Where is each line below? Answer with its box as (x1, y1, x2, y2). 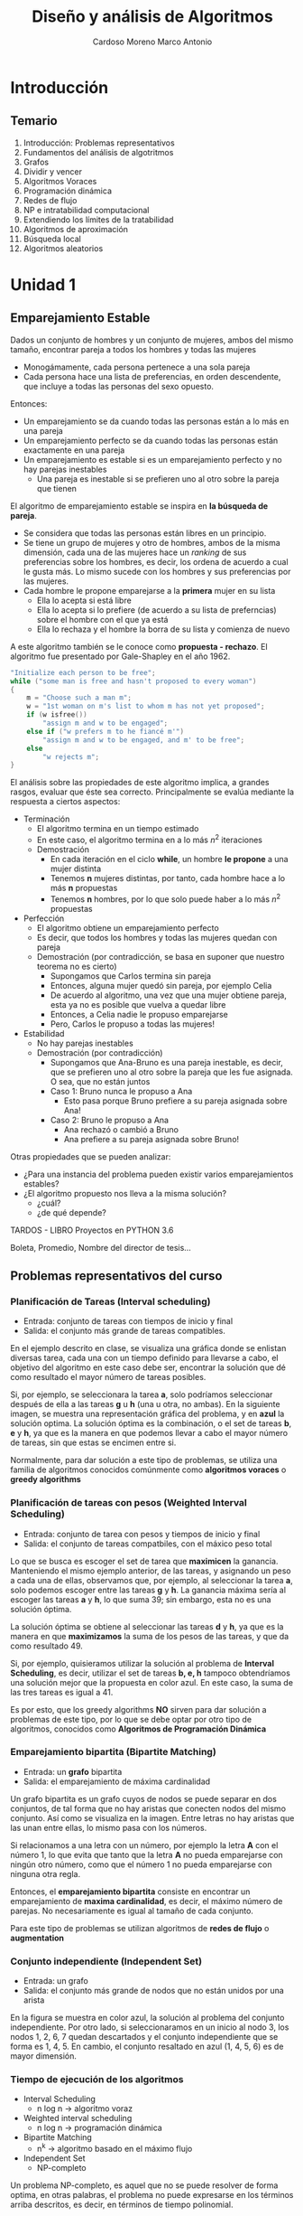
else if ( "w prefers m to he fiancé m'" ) (26, 727, 184, 736)
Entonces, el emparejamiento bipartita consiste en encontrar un (10, 1886, 251, 1897)
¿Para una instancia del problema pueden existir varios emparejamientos (23, 1169, 294, 1179)
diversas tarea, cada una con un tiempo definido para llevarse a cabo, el (10, 1353, 279, 1364)
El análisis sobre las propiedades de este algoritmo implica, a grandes (10, 777, 270, 788)
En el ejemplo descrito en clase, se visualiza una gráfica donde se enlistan (10, 1343, 287, 1354)
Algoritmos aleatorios (23, 242, 104, 254)
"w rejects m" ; (42, 752, 100, 761)
